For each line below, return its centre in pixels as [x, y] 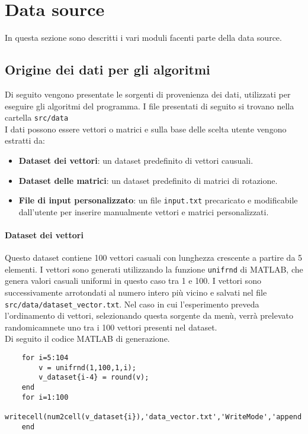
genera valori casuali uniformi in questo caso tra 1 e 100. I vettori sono [133, 281]
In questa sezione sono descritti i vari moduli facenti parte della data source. [143, 38]
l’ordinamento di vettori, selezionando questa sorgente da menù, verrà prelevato [149, 315]
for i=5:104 [45, 358]
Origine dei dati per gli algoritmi [108, 69]
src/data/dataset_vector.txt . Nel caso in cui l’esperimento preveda [132, 304]
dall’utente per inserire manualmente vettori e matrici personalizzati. [144, 211]
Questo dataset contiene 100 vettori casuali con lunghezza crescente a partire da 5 [154, 258]
